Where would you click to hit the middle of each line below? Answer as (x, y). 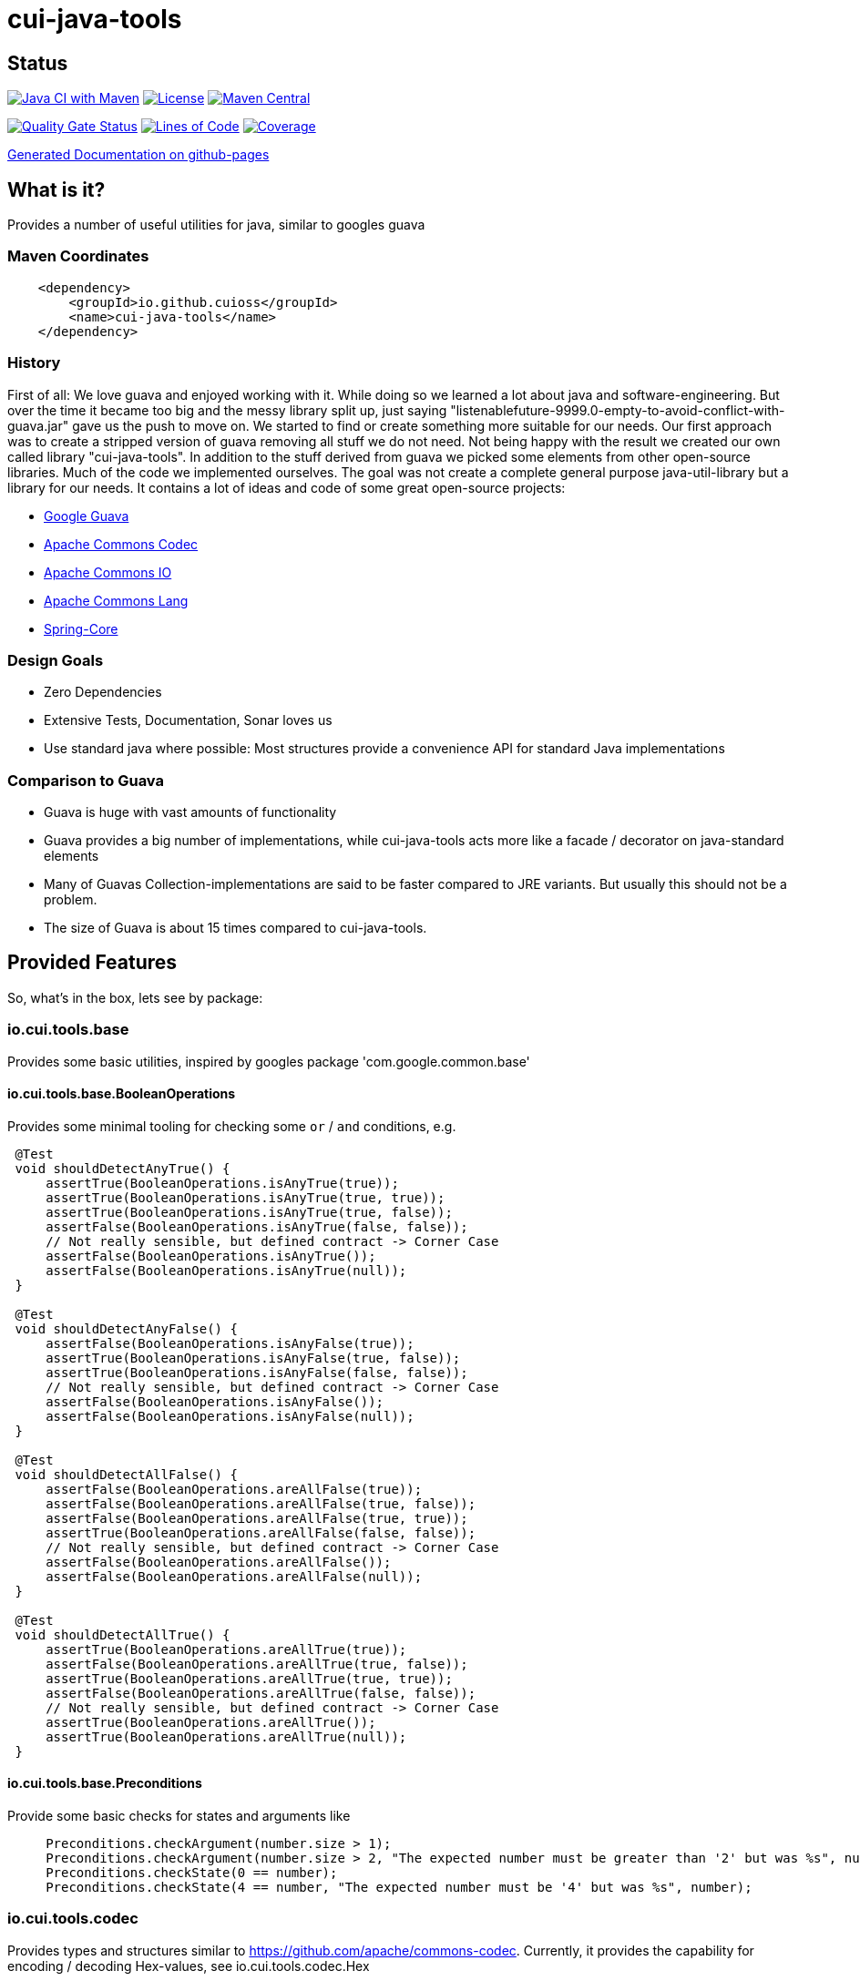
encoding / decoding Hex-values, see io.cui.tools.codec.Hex (189, 1966)
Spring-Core (81, 628)
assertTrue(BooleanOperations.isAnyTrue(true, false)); (249, 1212)
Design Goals (56, 660)
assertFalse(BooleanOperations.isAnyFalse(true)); (230, 1343)
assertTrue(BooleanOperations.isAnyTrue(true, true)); (246, 1197)
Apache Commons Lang (116, 600)
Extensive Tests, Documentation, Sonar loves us (188, 720)
